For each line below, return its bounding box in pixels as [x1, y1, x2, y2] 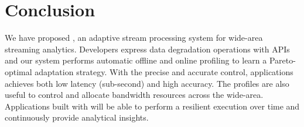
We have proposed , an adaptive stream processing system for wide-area [5, 31, 263, 44]
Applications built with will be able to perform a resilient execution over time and [5, 100, 300, 112]
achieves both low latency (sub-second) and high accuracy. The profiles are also [5, 77, 289, 89]
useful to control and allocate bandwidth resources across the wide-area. [5, 89, 264, 101]
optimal [5, 65, 32, 77]
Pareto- [269, 54, 296, 66]
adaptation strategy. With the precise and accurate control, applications [35, 65, 293, 77]
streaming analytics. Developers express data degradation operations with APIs [5, 43, 290, 55]
